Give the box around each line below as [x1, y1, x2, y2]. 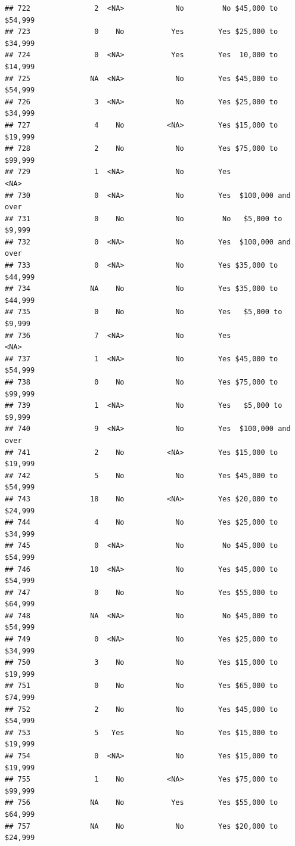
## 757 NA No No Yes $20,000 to [5, 822, 278, 830]
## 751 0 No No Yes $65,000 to [5, 681, 278, 690]
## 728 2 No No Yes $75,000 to [5, 144, 278, 153]
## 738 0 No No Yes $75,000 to [5, 378, 278, 386]
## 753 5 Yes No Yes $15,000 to [5, 728, 278, 737]
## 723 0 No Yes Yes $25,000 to [5, 27, 278, 36]
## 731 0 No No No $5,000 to [5, 214, 282, 223]
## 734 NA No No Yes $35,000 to [5, 284, 278, 293]
